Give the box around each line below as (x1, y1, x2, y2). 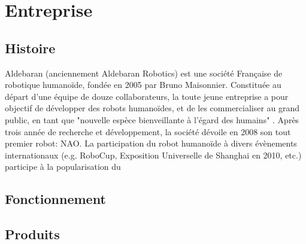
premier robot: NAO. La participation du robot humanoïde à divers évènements (5, 137, 297, 150)
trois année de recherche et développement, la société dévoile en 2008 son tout (5, 125, 291, 138)
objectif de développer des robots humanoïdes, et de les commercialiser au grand (5, 102, 300, 114)
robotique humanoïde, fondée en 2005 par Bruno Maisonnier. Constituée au (5, 78, 281, 91)
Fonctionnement (5, 190, 106, 208)
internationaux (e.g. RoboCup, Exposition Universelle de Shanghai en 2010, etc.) (5, 148, 302, 161)
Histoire (5, 38, 56, 57)
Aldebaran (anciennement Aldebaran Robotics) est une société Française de (5, 66, 283, 79)
